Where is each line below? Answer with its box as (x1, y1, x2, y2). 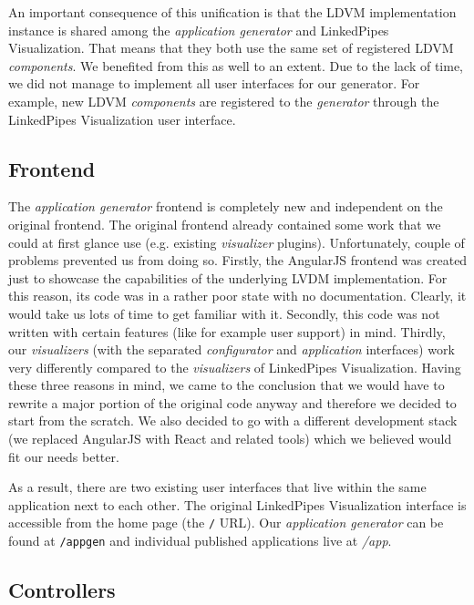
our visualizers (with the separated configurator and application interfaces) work (8, 340, 455, 359)
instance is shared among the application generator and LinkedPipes (8, 20, 389, 39)
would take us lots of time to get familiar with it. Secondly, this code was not (8, 303, 440, 323)
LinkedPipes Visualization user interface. (8, 109, 236, 128)
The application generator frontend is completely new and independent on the (8, 197, 443, 216)
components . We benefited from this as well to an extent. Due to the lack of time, (8, 56, 463, 75)
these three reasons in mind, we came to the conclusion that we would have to (8, 375, 445, 395)
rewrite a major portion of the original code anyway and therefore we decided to (8, 393, 457, 412)
